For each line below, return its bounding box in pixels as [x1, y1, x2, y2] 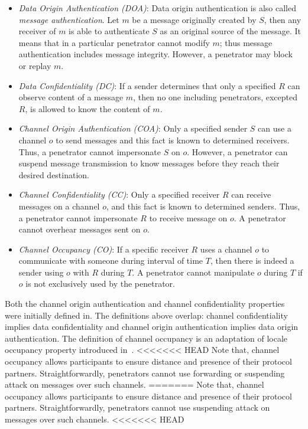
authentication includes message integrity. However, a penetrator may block [18, 48, 293, 60]
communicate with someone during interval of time [18, 254, 203, 267]
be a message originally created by [132, 13, 257, 25]
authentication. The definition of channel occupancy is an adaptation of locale [5, 332, 288, 344]
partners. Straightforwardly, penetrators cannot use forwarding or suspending [5, 366, 285, 379]
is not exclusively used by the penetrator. [25, 277, 175, 290]
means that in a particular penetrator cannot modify [18, 36, 210, 48]
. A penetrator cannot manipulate [132, 266, 255, 278]
